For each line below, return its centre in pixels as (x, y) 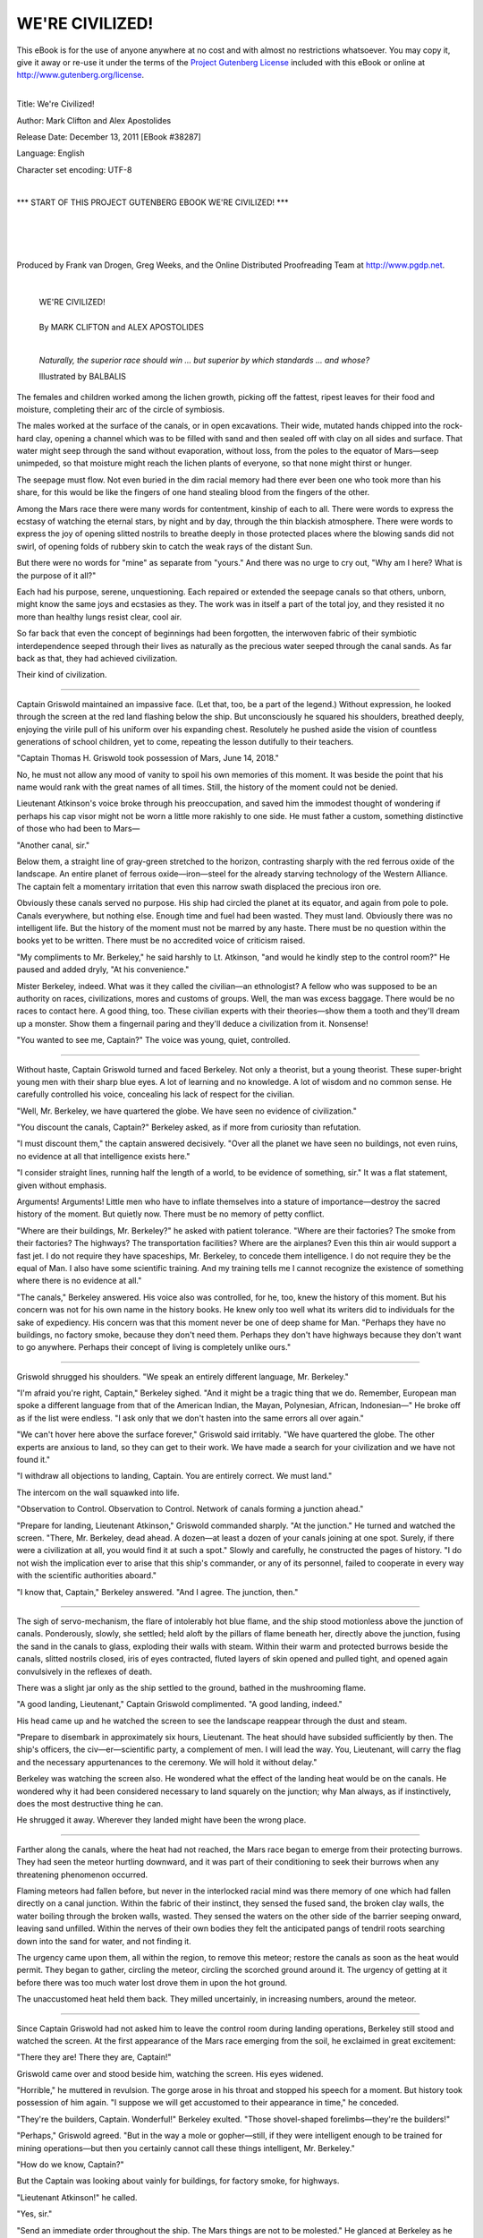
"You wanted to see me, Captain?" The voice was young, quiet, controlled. (153, 1040)
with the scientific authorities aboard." (86, 1576)
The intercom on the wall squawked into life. (98, 1492)
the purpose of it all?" (56, 575)
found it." (34, 1460)
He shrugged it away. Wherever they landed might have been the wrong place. (161, 1820)
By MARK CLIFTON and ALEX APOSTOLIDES (122, 327)
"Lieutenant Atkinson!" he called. (77, 2197)
